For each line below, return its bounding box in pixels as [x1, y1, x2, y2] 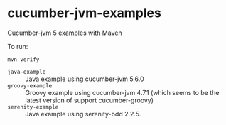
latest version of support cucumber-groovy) [25, 96, 154, 104]
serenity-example [7, 103, 59, 111]
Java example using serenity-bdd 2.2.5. [25, 109, 141, 118]
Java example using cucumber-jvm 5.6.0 [25, 75, 144, 83]
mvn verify [7, 55, 40, 63]
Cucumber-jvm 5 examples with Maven [7, 28, 122, 37]
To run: [7, 42, 28, 50]
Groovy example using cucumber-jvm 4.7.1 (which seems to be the [25, 88, 220, 97]
